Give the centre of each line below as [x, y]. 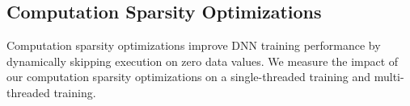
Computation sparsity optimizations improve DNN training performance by [194, 45]
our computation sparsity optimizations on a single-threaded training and [189, 77]
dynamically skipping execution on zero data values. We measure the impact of [203, 61]
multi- [389, 77]
